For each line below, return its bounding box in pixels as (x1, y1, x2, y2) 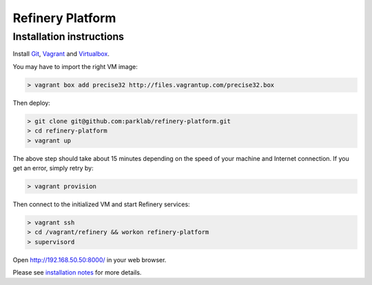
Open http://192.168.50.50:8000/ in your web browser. (12, 255, 167, 264)
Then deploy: (12, 99, 51, 107)
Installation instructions (12, 30, 124, 43)
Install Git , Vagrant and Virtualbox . (12, 50, 110, 58)
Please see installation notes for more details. (12, 268, 142, 276)
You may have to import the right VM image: (12, 62, 138, 70)
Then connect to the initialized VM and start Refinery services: (12, 200, 190, 208)
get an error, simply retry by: (12, 164, 94, 172)
